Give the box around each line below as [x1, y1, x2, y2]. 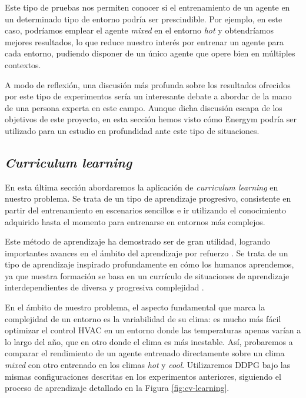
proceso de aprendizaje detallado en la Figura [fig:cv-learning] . [5, 382, 229, 394]
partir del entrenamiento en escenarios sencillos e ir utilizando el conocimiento [5, 203, 287, 216]
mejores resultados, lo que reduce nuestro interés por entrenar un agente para [5, 35, 284, 48]
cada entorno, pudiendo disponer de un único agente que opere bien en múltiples [5, 47, 295, 59]
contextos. [5, 58, 41, 71]
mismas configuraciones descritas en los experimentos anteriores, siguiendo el [5, 370, 281, 382]
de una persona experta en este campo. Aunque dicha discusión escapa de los [5, 101, 282, 113]
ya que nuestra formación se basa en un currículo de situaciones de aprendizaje [5, 269, 290, 282]
